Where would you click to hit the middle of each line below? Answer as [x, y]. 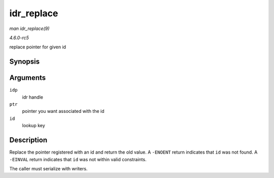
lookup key [33, 126]
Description [28, 140]
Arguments [28, 78]
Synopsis [25, 62]
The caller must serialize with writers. [48, 168]
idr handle [32, 97]
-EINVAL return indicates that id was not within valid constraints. [78, 159]
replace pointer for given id [38, 47]
